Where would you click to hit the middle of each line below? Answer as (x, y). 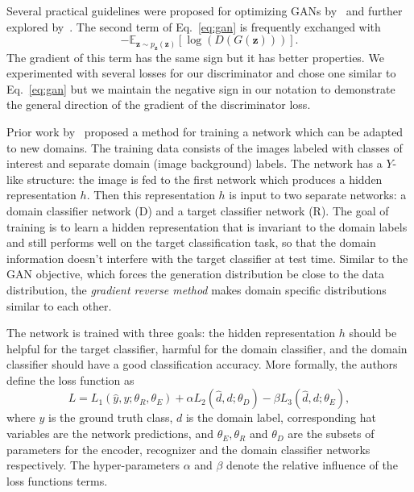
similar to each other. (59, 305)
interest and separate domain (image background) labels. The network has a (195, 163)
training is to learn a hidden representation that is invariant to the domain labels (207, 226)
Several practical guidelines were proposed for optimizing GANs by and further (205, 10)
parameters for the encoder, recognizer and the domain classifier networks (188, 449)
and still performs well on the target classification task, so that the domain (191, 242)
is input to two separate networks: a (318, 195)
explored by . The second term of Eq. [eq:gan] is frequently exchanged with (194, 26)
